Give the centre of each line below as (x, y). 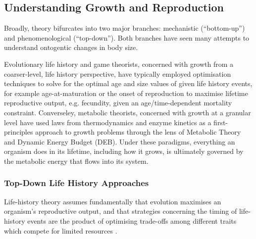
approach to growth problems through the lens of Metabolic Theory (138, 132)
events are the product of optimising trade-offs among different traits (132, 220)
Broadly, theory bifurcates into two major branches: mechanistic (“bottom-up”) (125, 28)
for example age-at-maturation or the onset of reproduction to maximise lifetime (126, 93)
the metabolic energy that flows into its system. (76, 161)
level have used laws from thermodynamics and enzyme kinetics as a (108, 122)
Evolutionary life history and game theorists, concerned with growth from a (119, 64)
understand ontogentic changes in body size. (71, 47)
